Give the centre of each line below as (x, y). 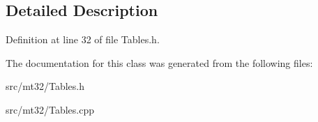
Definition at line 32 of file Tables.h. (83, 39)
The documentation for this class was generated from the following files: (159, 62)
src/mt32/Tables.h (45, 86)
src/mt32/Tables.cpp (50, 109)
